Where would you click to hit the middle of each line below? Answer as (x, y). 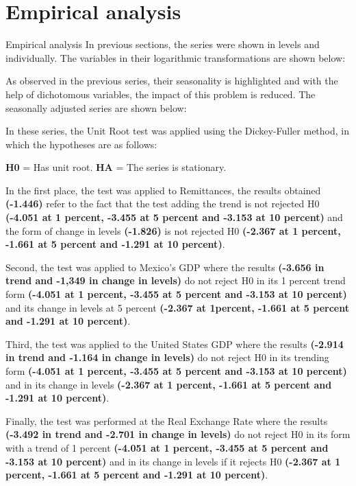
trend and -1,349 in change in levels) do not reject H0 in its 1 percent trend (176, 280)
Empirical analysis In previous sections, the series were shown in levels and (163, 44)
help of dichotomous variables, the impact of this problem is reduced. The (161, 94)
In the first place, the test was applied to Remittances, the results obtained (163, 190)
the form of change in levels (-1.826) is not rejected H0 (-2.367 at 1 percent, (173, 230)
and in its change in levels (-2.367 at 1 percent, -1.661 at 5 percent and (169, 384)
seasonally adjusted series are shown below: (96, 107)
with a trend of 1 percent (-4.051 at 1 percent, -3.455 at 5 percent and (167, 447)
